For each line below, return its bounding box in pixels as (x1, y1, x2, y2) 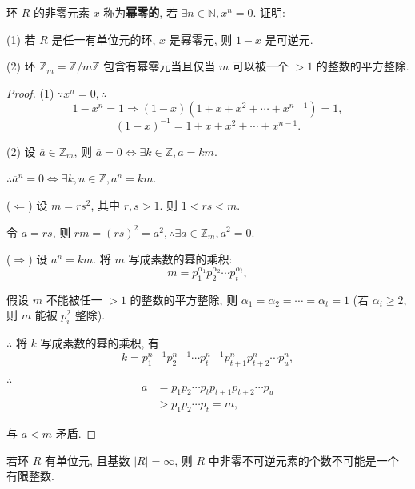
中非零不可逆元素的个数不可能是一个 (208, 451, 399, 468)
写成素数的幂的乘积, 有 (40, 335, 160, 351)
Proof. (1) (6, 84, 54, 101)
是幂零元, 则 (169, 30, 233, 47)
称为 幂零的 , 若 (103, 4, 178, 20)
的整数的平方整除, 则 (130, 291, 238, 307)
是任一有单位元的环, (51, 30, 156, 47)
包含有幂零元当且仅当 (103, 58, 216, 74)
